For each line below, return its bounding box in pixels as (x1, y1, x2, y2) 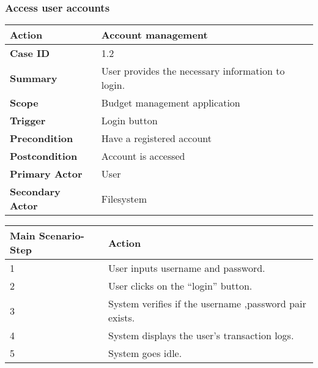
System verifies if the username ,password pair (108, 296, 306, 311)
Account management (101, 28, 208, 42)
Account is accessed (101, 149, 185, 163)
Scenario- (39, 228, 84, 243)
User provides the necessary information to (101, 64, 285, 78)
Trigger (10, 113, 46, 128)
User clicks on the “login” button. (108, 279, 253, 293)
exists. (108, 310, 135, 325)
